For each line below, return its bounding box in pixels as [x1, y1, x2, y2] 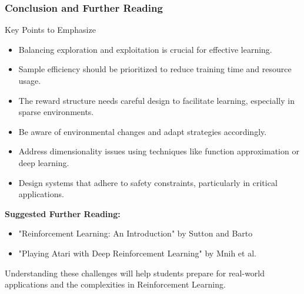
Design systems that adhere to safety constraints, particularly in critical [18, 176, 278, 188]
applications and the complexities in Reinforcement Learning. [5, 278, 226, 290]
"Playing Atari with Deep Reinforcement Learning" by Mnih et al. [18, 246, 256, 259]
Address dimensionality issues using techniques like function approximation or [18, 145, 299, 157]
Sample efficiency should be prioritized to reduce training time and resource [18, 63, 292, 75]
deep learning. [18, 156, 69, 168]
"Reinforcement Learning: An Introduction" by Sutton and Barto [18, 227, 253, 239]
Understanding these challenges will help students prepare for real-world [5, 266, 265, 279]
